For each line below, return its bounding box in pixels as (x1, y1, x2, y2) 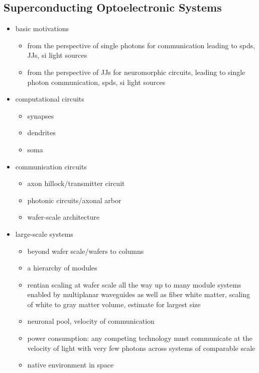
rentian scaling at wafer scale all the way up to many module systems (27, 279, 241, 290)
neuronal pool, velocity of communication (27, 316, 155, 326)
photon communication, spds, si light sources (27, 76, 166, 87)
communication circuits (15, 161, 87, 171)
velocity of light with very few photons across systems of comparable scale (27, 342, 255, 353)
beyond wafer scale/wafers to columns (27, 245, 144, 256)
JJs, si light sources (27, 50, 87, 60)
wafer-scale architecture (27, 212, 100, 222)
